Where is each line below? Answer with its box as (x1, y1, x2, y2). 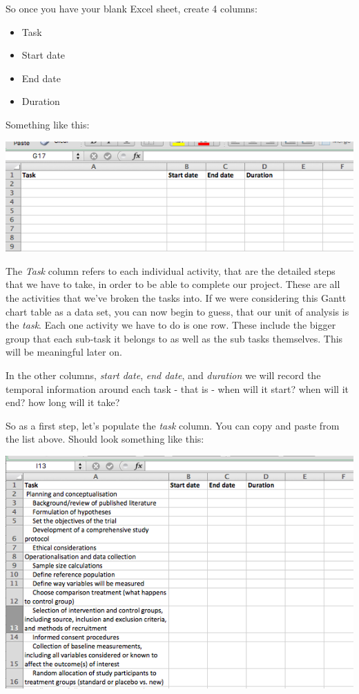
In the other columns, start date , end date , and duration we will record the (6, 367, 321, 382)
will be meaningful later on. (6, 345, 122, 359)
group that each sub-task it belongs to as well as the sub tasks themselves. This (6, 331, 343, 345)
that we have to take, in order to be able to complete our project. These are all (6, 277, 340, 291)
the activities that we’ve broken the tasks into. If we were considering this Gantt (6, 290, 347, 305)
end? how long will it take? (6, 395, 120, 409)
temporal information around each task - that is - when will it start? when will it (6, 381, 349, 396)
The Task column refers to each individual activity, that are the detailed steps (6, 263, 336, 278)
